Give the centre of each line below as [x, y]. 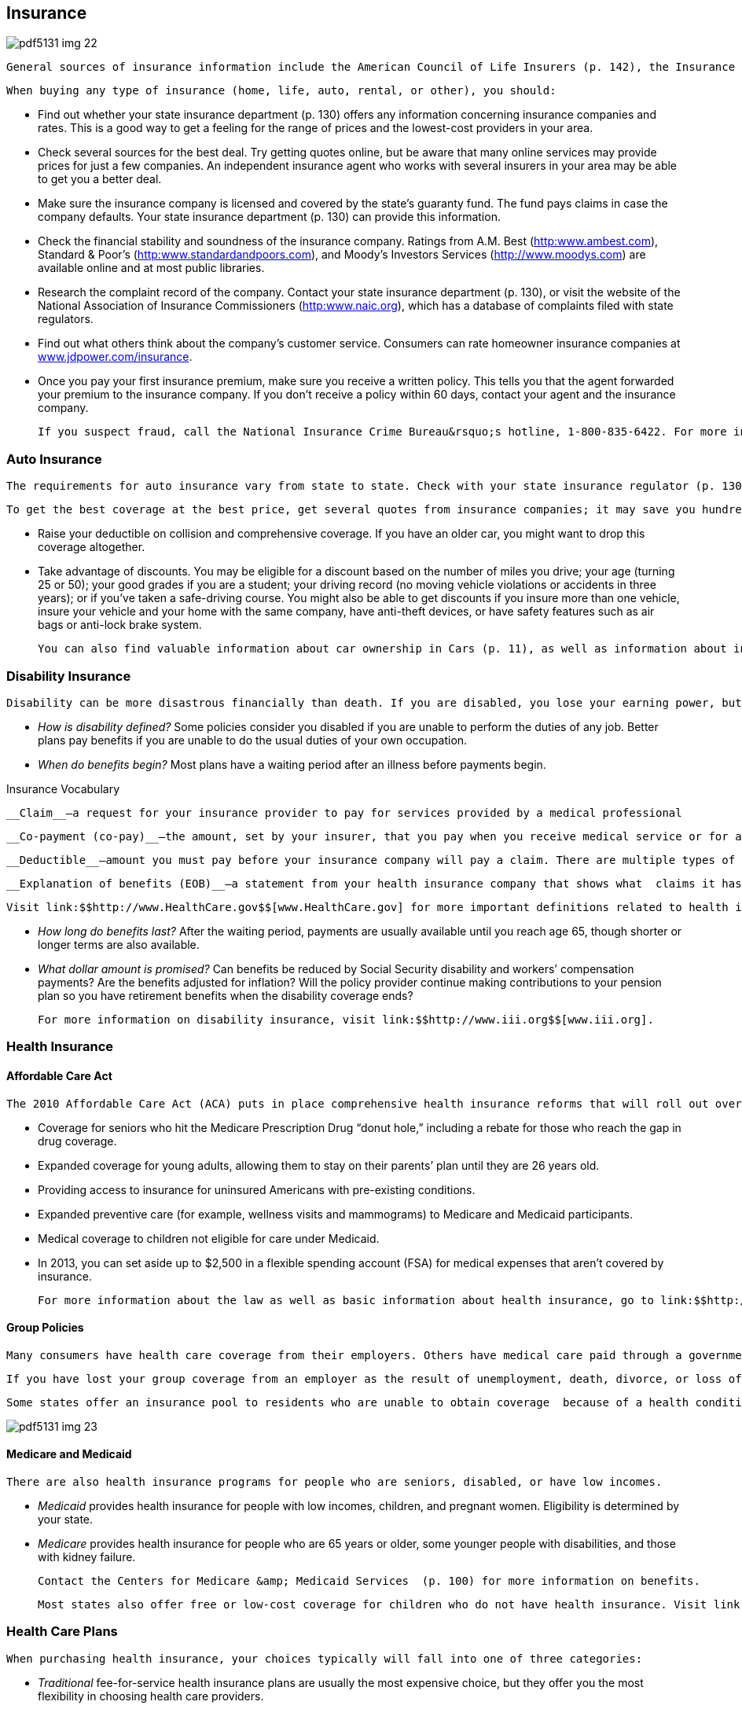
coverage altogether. [92, 547]
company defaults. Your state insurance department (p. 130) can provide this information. [269, 217]
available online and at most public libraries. [151, 268]
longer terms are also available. [119, 944]
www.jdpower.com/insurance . [115, 357]
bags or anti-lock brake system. [120, 625]
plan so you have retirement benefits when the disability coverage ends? [226, 995]
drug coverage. [77, 1141]
